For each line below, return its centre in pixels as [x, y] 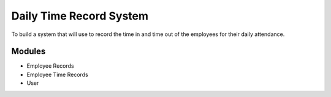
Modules [29, 52]
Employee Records [50, 66]
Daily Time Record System [80, 16]
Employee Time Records [57, 74]
